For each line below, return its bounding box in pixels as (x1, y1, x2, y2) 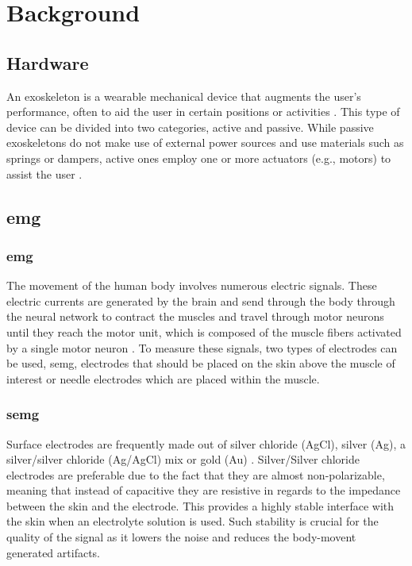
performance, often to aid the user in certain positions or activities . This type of (6, 103, 400, 120)
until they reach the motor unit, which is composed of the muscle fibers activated (6, 323, 402, 340)
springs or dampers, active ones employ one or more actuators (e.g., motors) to (6, 149, 391, 166)
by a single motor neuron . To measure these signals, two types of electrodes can (6, 339, 398, 356)
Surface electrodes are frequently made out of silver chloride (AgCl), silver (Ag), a (6, 435, 406, 452)
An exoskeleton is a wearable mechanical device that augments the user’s (6, 87, 361, 104)
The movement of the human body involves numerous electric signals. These (6, 277, 377, 294)
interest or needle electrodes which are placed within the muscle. (6, 370, 320, 387)
